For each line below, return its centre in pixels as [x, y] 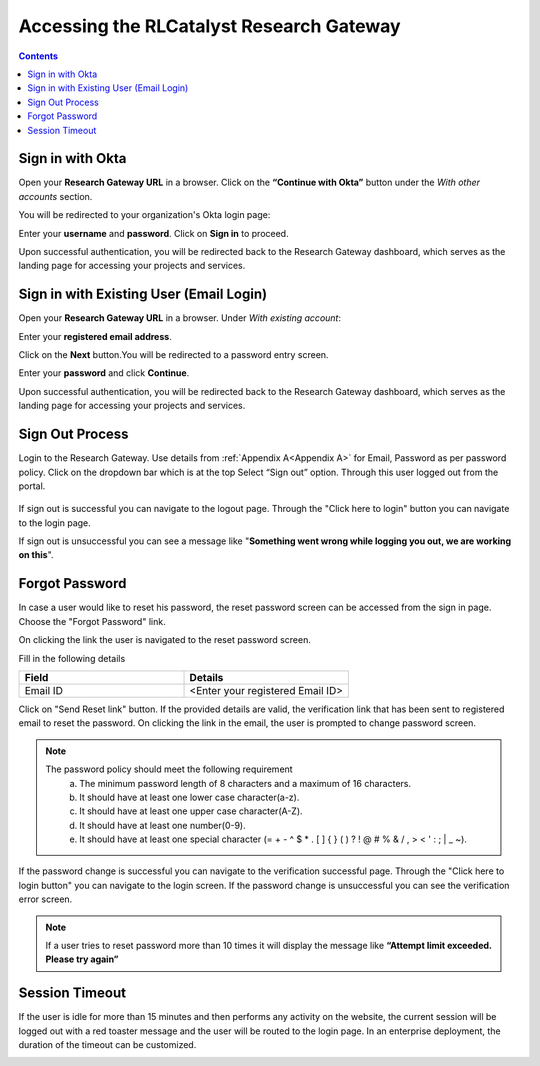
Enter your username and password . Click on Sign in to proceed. [153, 233]
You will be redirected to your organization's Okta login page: [144, 215]
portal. [32, 486]
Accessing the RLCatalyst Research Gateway [209, 26]
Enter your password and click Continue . [104, 373]
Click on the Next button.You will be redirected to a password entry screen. [173, 355]
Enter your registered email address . [95, 336]
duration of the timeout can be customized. [107, 1045]
